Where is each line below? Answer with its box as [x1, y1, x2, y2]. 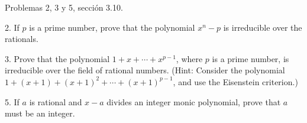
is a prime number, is [212, 52, 289, 64]
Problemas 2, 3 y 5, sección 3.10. [5, 1, 123, 13]
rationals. [5, 33, 38, 45]
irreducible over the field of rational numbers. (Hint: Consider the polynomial [5, 64, 285, 76]
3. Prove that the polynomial [5, 52, 110, 64]
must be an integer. [5, 107, 75, 119]
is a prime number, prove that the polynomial [29, 21, 195, 33]
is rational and [29, 95, 82, 108]
